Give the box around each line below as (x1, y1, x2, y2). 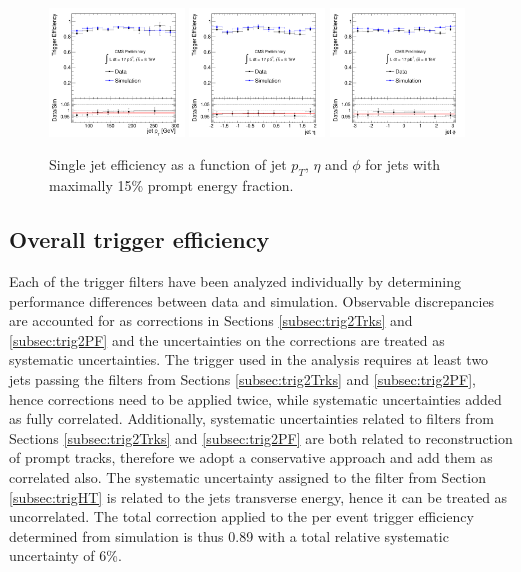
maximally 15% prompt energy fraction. (49, 175, 294, 196)
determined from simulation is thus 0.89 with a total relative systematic (9, 525, 449, 546)
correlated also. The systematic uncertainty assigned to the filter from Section (9, 466, 486, 487)
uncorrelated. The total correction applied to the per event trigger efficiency (9, 506, 474, 527)
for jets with (365, 154, 441, 175)
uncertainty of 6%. (9, 545, 122, 566)
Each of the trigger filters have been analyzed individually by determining (9, 270, 461, 291)
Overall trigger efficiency (9, 224, 270, 255)
